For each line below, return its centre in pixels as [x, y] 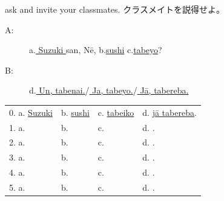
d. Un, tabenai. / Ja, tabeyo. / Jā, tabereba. [109, 90]
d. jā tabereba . [170, 112]
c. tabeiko [116, 112]
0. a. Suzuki [31, 112]
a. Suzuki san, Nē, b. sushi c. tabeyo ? [96, 50]
